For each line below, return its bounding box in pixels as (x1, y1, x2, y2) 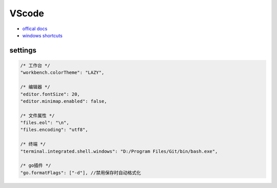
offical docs (22, 26, 48, 32)
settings (9, 46, 37, 55)
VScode (9, 8, 45, 19)
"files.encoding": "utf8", (20, 127, 88, 133)
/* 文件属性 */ (20, 112, 55, 119)
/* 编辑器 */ (20, 84, 51, 90)
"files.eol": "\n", (20, 120, 69, 126)
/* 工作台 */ (20, 62, 51, 68)
